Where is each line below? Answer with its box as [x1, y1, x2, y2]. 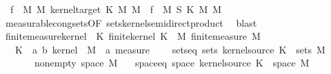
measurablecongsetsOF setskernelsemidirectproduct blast [5, 15, 257, 29]
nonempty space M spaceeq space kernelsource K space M [34, 56, 310, 70]
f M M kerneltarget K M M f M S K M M [10, 2, 222, 16]
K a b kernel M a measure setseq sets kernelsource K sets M [14, 42, 325, 56]
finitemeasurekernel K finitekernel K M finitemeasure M [5, 29, 261, 43]
